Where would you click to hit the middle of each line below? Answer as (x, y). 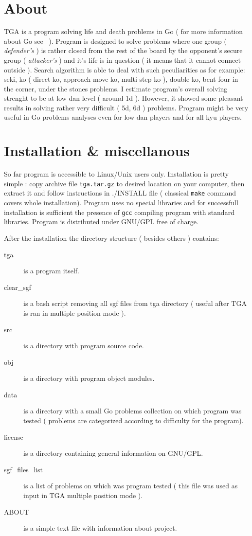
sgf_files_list (23, 469)
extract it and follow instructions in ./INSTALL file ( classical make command (120, 193)
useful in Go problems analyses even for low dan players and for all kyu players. (123, 117)
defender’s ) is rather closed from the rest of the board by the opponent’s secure (123, 50)
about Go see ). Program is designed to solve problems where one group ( (115, 41)
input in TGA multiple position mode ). (83, 495)
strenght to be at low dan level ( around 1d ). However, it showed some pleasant (124, 98)
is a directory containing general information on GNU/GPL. (113, 453)
